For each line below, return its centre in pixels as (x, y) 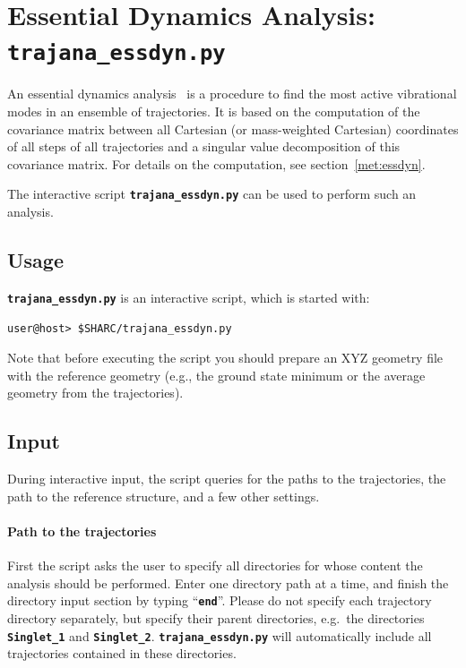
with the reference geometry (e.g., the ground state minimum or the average (216, 375)
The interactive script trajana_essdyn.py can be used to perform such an (212, 194)
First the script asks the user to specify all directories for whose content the (215, 565)
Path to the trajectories (82, 531)
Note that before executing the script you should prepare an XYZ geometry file (225, 358)
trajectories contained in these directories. (122, 653)
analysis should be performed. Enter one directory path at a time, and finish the (228, 582)
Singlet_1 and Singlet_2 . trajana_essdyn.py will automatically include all (220, 635)
